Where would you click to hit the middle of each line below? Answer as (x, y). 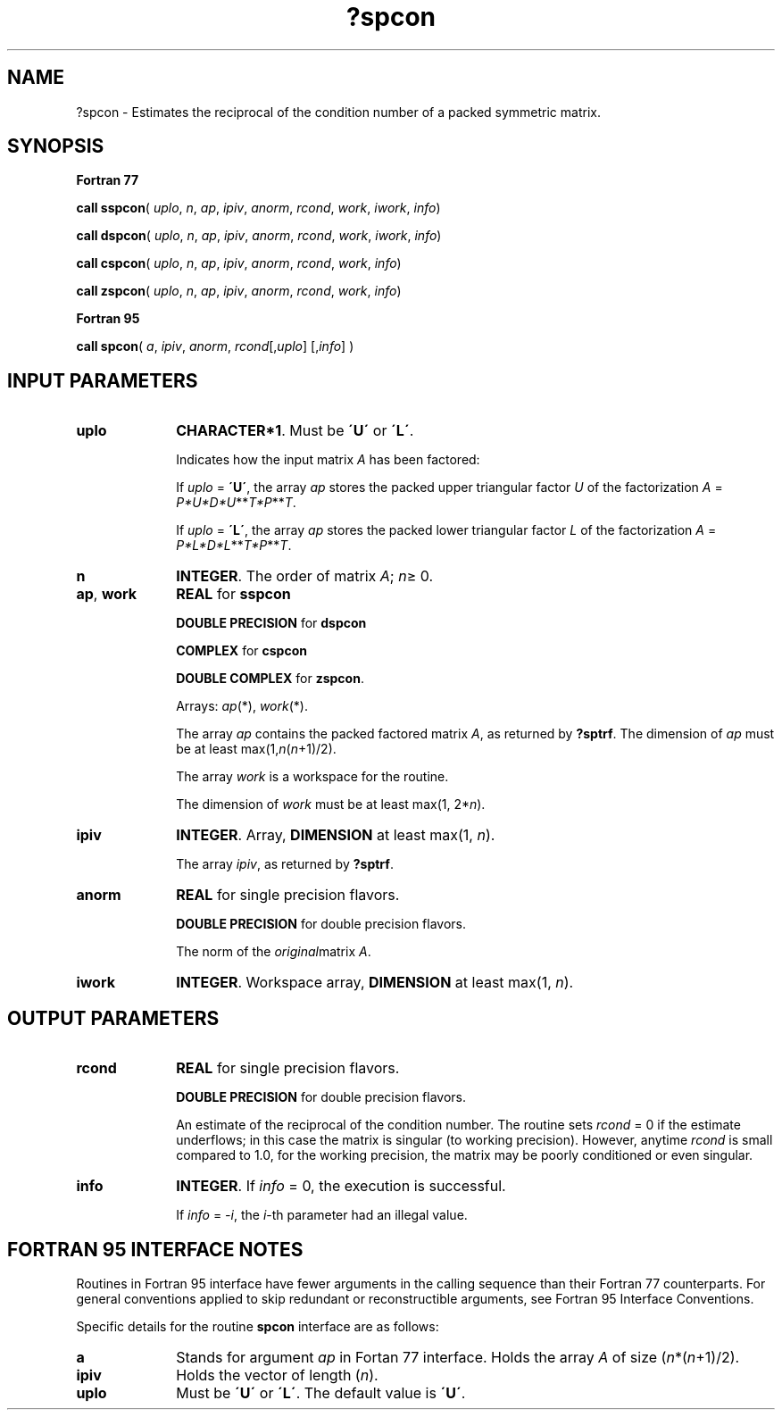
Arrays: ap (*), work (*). (242, 706)
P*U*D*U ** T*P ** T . (236, 503)
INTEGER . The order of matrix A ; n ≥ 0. (305, 576)
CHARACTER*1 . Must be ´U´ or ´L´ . (295, 431)
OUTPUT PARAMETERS (113, 1018)
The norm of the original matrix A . (274, 952)
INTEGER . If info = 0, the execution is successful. (341, 1186)
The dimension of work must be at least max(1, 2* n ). (331, 804)
